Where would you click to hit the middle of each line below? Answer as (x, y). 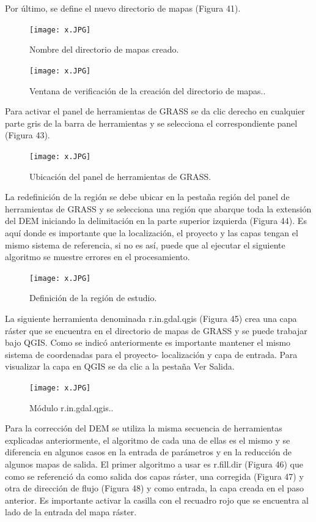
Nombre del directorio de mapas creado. (104, 49)
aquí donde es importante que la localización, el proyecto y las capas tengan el (152, 232)
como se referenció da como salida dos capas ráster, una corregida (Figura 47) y (154, 476)
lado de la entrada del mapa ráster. (71, 512)
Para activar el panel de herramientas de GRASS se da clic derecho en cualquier (155, 111)
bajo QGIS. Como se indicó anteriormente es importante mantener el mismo (148, 342)
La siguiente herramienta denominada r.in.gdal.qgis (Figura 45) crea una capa (151, 318)
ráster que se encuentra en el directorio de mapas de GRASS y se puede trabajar (156, 330)
